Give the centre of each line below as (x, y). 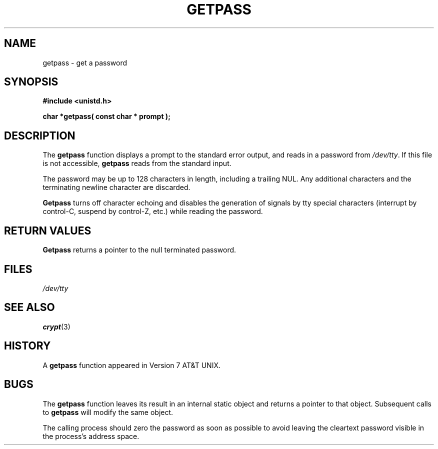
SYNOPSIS (31, 82)
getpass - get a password (85, 62)
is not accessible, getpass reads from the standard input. (137, 163)
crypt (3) (56, 326)
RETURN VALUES (48, 230)
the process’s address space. (91, 436)
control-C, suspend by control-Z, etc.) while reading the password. (153, 211)
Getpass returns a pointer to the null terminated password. (139, 250)
